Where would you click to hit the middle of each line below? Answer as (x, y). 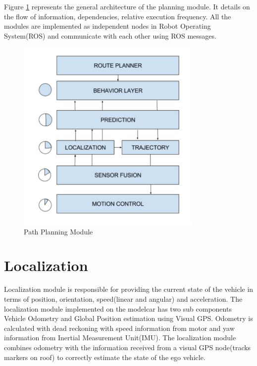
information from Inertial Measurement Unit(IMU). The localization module (120, 338)
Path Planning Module (58, 231)
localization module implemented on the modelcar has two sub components (118, 308)
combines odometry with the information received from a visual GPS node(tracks (128, 347)
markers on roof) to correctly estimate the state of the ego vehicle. (105, 357)
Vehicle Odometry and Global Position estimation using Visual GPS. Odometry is (128, 318)
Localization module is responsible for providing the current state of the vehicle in (129, 289)
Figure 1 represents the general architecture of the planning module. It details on (127, 6)
